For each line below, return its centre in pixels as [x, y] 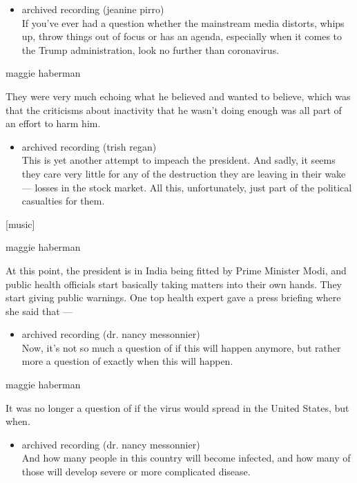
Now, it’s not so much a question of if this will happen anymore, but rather [181, 347]
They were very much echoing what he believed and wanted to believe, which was [178, 96]
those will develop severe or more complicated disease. [136, 472]
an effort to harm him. [53, 123]
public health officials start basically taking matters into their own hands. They [174, 284]
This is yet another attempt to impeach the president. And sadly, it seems [178, 160]
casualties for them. [63, 201]
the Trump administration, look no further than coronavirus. [151, 49]
